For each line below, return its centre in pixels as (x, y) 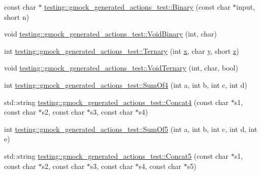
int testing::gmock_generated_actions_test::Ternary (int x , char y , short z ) (122, 50)
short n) (17, 16)
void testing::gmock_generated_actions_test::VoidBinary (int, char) (111, 34)
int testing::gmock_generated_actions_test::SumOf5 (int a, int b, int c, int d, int (131, 129)
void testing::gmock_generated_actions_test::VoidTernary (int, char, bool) (121, 68)
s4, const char (160, 166)
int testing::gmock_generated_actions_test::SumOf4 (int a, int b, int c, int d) (126, 84)
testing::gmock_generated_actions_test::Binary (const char (137, 7)
